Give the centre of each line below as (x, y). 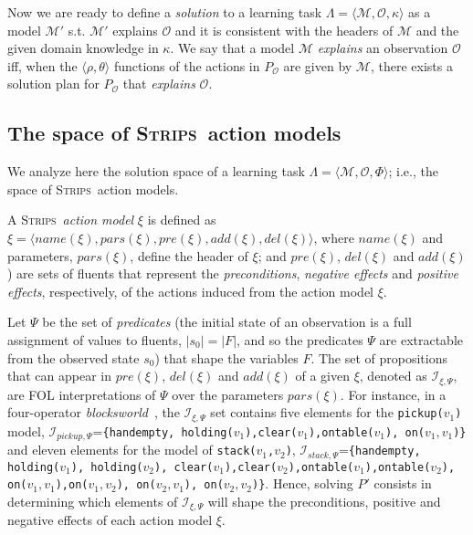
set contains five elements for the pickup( (327, 412)
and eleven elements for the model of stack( (132, 450)
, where (334, 237)
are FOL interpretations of (82, 394)
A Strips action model (71, 220)
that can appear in (60, 376)
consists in (403, 483)
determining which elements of (93, 501)
